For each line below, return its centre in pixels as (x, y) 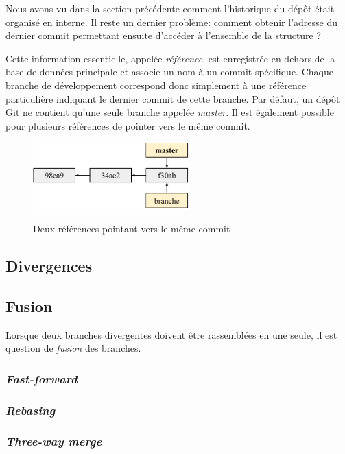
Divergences (49, 266)
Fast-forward (41, 378)
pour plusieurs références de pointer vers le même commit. (128, 125)
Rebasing (31, 410)
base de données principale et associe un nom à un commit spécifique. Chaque (169, 72)
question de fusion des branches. (73, 348)
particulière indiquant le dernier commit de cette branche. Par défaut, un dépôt (173, 98)
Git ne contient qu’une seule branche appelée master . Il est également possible (170, 112)
